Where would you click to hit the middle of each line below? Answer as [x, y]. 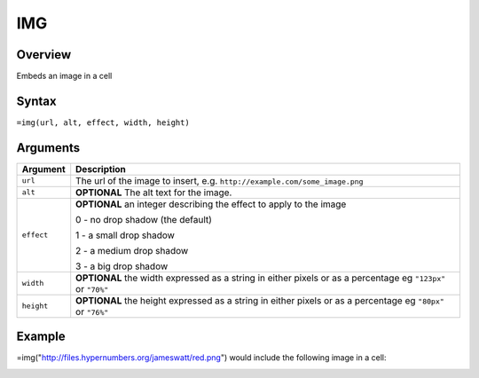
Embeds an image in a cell [64, 76]
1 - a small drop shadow [125, 235]
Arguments [48, 148]
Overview [44, 55]
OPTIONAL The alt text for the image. [154, 193]
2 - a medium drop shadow [132, 250]
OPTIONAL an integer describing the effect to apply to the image [211, 204]
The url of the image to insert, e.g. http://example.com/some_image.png [220, 180]
